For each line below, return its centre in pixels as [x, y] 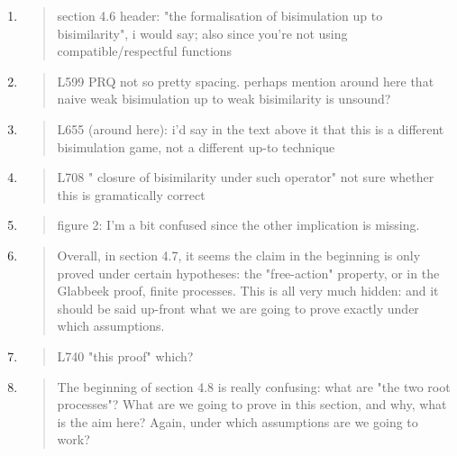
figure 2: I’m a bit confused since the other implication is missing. [238, 225]
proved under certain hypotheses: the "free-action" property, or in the [248, 273]
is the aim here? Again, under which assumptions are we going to [238, 421]
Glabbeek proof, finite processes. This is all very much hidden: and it [248, 291]
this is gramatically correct [131, 194]
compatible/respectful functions [145, 51]
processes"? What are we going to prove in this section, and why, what [252, 404]
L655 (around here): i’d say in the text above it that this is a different [251, 128]
